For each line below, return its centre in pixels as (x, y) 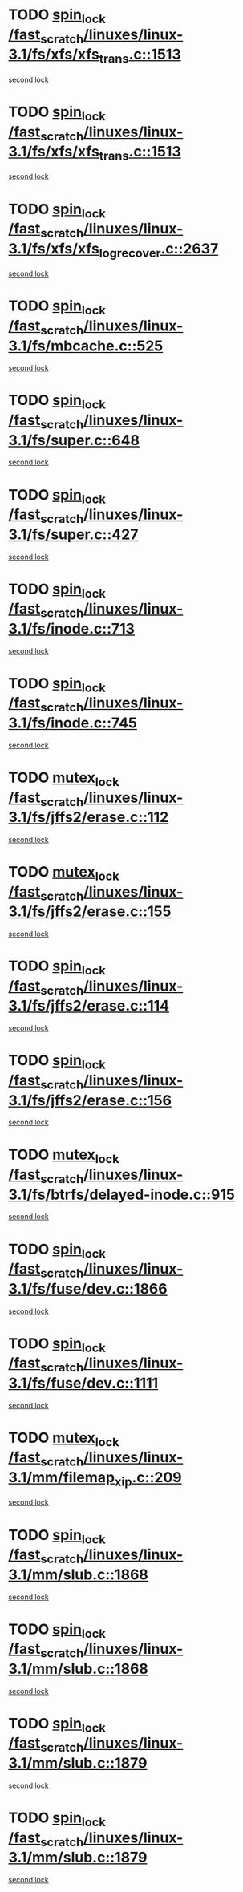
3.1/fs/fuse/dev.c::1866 (88, 1288)
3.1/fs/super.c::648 (74, 440)
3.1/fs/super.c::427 (73, 534)
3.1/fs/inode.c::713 (71, 628)
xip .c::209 (148, 1479)
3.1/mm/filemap (61, 1478)
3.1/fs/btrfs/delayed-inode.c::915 (121, 1195)
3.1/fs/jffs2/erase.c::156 (90, 1100)
